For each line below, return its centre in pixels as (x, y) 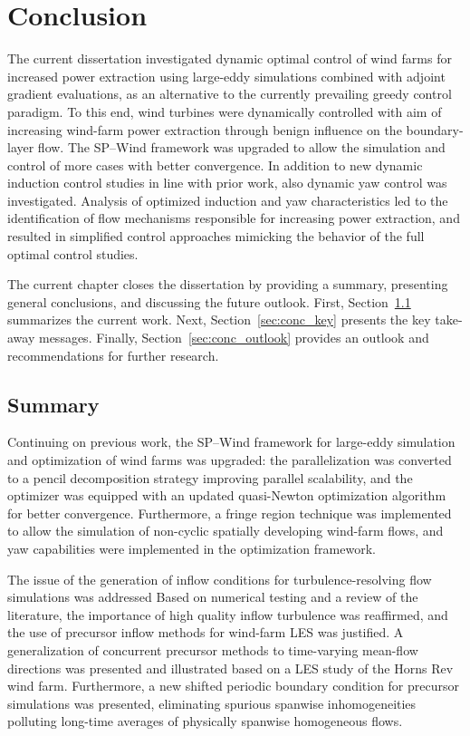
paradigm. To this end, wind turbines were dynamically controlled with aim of (225, 111)
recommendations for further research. (113, 355)
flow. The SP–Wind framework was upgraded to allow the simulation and (241, 147)
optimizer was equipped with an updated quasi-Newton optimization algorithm (227, 495)
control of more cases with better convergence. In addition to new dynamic (215, 165)
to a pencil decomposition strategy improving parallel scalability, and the (210, 477)
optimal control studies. (73, 253)
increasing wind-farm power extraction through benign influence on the (205, 129)
